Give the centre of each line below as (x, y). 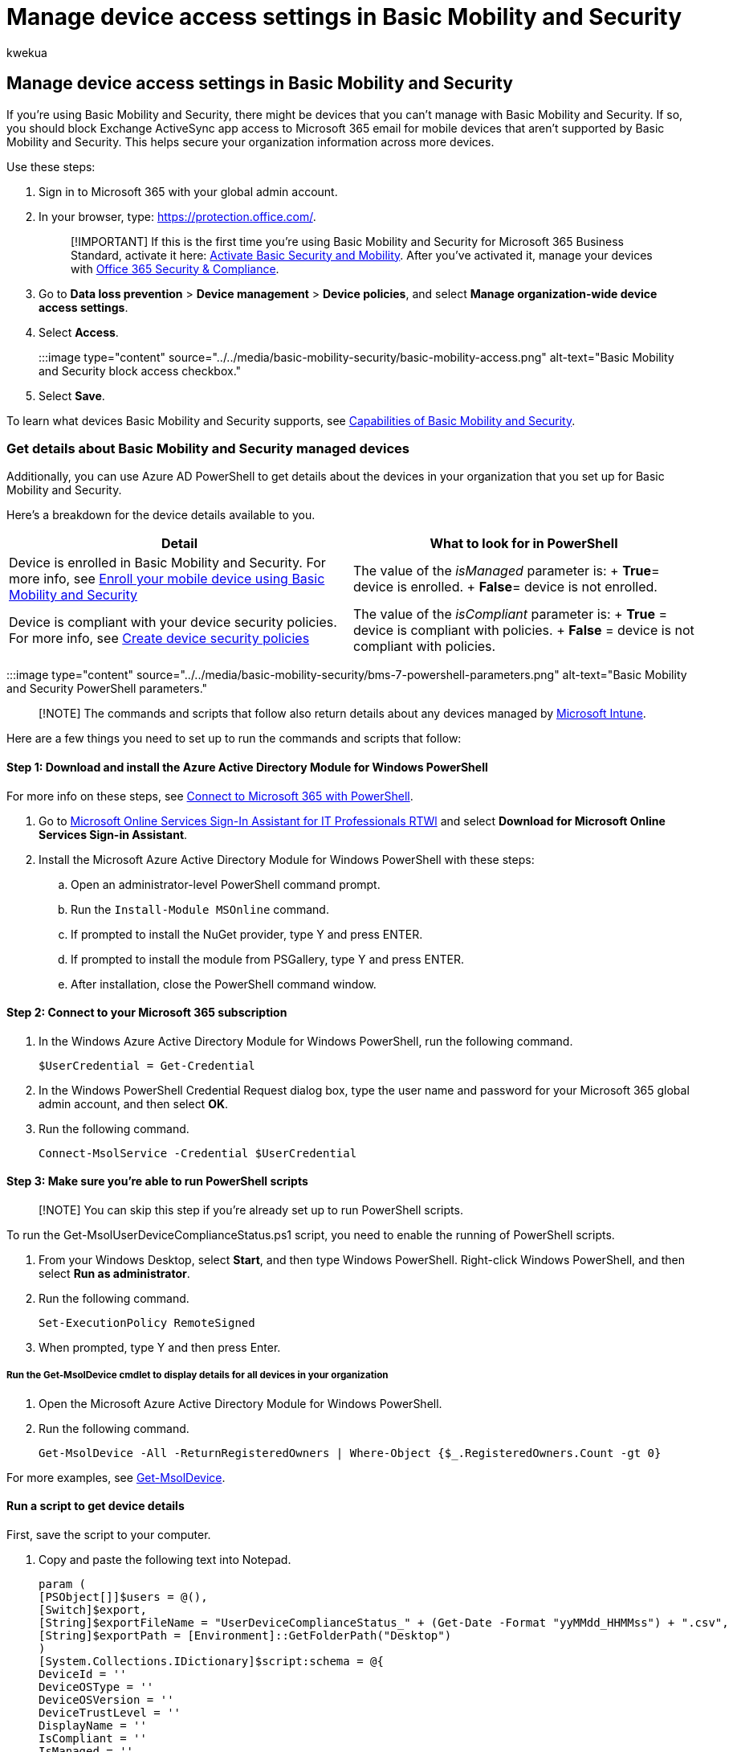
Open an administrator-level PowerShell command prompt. (226, 884)
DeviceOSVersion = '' (106, 1700)
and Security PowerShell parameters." (107, 689)
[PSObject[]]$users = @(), (123, 1597)
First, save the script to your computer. (109, 1535)
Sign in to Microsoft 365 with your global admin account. (188, 191)
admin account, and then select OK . (134, 1103)
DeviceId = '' (83, 1674)
